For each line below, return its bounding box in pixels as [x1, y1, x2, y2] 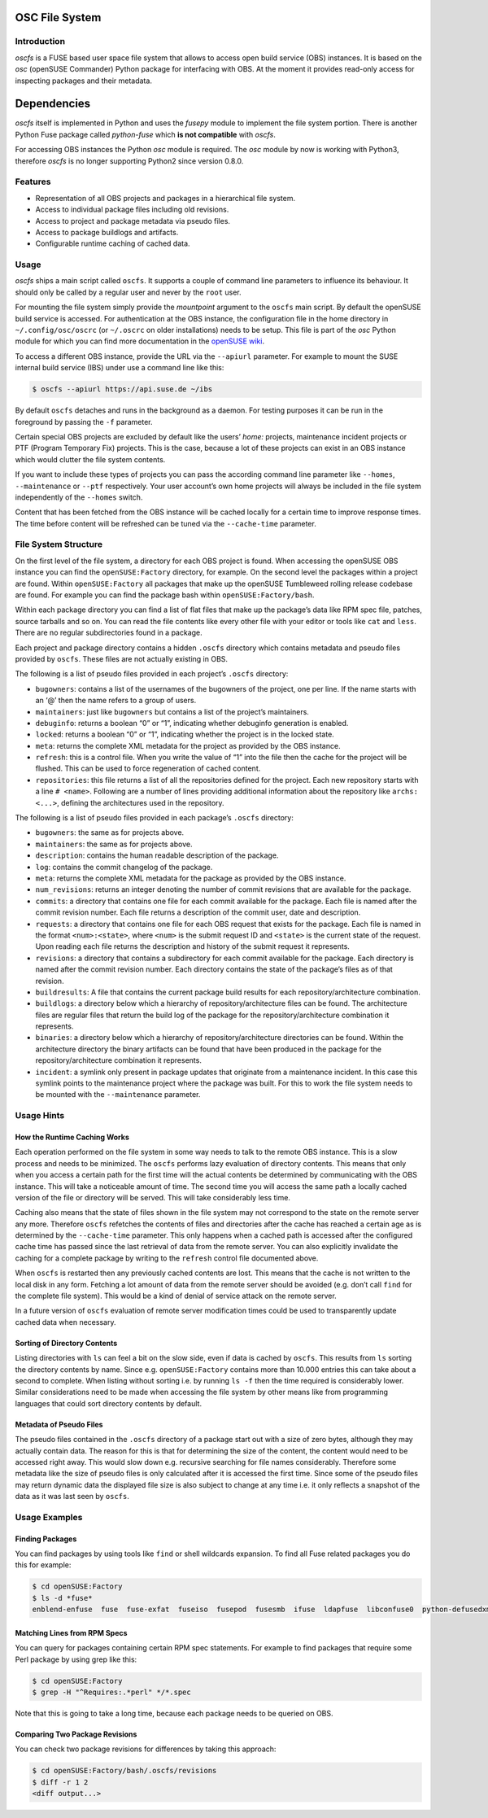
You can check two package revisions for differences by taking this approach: [15, 1744, 277, 1754]
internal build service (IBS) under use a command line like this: [15, 363, 224, 373]
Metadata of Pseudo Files [15, 1419, 103, 1429]
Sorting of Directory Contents [15, 1338, 118, 1348]
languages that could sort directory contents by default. [15, 1398, 203, 1408]
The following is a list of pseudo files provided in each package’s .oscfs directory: [15, 813, 294, 823]
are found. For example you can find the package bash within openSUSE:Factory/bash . [15, 590, 315, 600]
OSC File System [15, 11, 102, 24]
